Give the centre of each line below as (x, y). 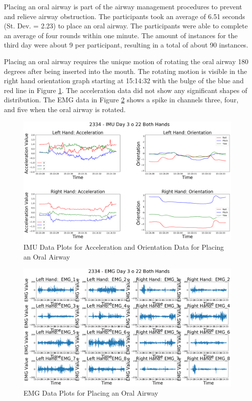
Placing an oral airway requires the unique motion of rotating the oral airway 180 (126, 61)
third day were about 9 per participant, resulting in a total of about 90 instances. (126, 45)
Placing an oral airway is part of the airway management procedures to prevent (123, 6)
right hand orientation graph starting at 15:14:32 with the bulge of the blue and (124, 81)
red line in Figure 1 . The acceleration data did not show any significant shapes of (126, 90)
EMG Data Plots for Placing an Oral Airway (91, 393)
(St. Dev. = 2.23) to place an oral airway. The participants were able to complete (126, 26)
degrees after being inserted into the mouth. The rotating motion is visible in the (126, 71)
